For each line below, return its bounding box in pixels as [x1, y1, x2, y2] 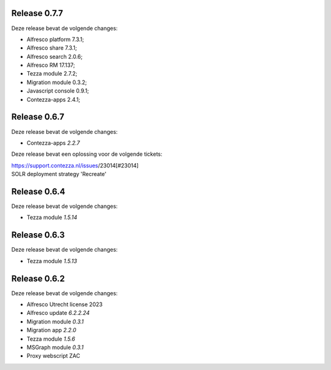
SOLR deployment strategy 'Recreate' [11, 171, 107, 178]
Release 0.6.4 [11, 186, 66, 196]
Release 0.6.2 [11, 273, 66, 283]
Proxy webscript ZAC [26, 352, 80, 360]
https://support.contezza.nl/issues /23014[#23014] [11, 161, 139, 169]
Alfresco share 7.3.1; [26, 44, 77, 52]
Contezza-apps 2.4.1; [26, 96, 81, 103]
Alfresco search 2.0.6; [26, 53, 83, 60]
